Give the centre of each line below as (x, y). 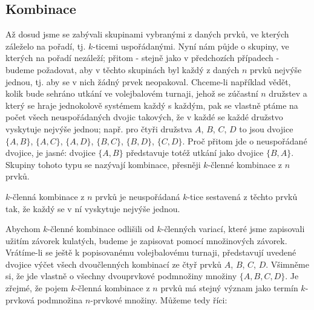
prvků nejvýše (276, 69)
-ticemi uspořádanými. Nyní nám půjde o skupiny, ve (191, 46)
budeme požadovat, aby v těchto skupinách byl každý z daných (123, 69)
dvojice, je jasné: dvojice (51, 153)
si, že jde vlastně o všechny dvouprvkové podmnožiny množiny (121, 276)
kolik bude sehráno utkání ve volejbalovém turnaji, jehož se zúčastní (132, 93)
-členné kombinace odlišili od (101, 229)
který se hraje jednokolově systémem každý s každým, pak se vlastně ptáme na (152, 105)
